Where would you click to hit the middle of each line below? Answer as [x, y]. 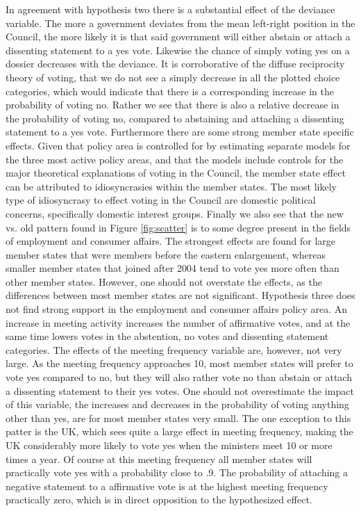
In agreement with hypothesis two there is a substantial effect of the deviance [170, 9]
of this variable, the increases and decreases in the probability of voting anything [177, 404]
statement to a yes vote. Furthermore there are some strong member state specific [180, 132]
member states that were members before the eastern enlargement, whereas [166, 254]
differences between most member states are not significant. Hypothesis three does [180, 295]
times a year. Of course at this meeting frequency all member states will [159, 459]
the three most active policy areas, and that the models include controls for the [175, 159]
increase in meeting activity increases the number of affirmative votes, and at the [178, 322]
